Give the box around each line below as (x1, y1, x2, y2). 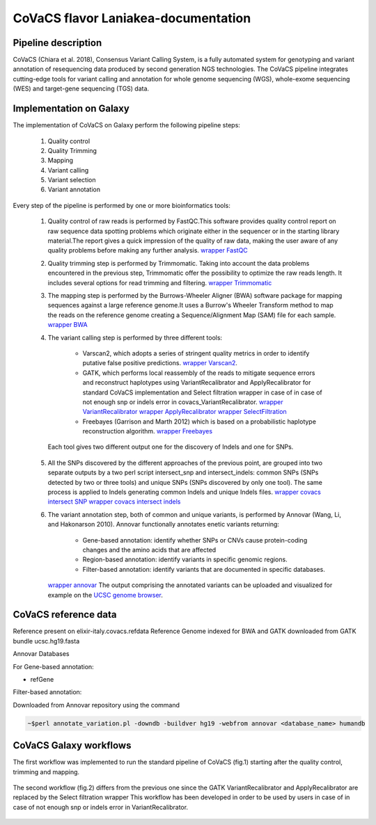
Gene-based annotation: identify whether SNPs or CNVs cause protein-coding (82, 536, 308, 544)
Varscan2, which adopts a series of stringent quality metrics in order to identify (82, 349, 310, 358)
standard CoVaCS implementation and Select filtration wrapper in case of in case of (82, 388, 323, 397)
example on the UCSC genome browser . (47, 591, 164, 599)
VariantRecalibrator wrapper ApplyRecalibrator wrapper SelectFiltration (82, 408, 287, 416)
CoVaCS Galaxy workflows (13, 739, 132, 751)
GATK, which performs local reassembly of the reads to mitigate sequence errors (82, 369, 315, 377)
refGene (30, 675, 54, 684)
